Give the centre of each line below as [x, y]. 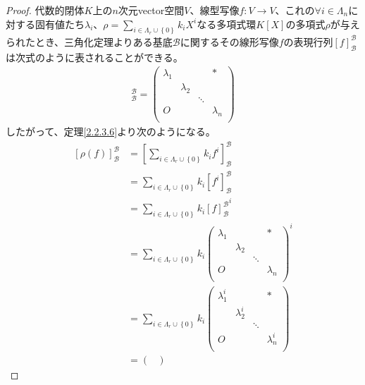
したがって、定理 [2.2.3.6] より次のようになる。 [111, 131]
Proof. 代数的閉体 [45, 10]
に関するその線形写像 [229, 41]
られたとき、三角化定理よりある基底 [89, 41]
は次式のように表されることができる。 [94, 57]
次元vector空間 [151, 10]
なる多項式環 [227, 24]
